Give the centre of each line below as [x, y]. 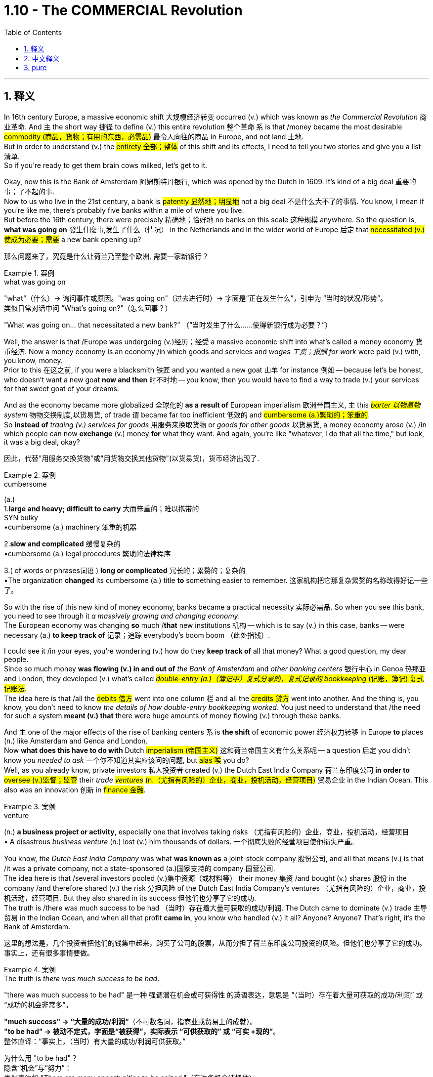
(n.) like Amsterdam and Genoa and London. [76, 741]
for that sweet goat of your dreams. [62, 388]
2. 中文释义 [42, 58]
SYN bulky [21, 517]
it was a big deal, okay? [42, 442]
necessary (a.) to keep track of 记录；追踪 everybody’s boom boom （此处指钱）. [137, 635]
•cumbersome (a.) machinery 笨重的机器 [70, 527]
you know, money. [33, 360]
